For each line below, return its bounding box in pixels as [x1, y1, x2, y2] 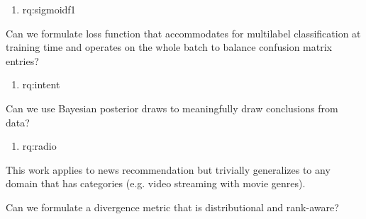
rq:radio [22, 138, 57, 153]
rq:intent [22, 77, 60, 92]
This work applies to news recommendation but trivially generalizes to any [6, 162, 331, 177]
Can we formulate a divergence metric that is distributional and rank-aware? [6, 199, 339, 214]
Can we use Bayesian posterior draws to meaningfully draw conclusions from [6, 100, 338, 115]
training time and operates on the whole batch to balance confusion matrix [6, 40, 332, 54]
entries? [6, 53, 39, 68]
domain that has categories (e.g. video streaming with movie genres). [6, 176, 306, 191]
